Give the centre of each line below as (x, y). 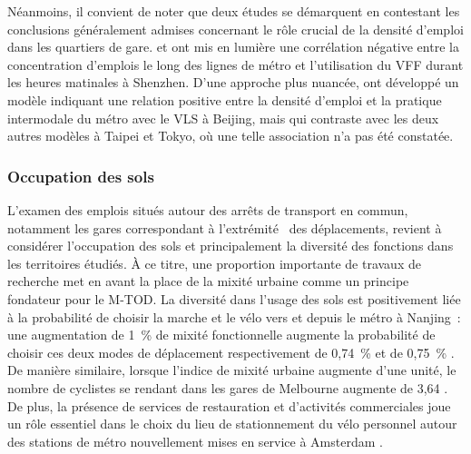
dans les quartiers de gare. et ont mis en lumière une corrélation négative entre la (233, 47)
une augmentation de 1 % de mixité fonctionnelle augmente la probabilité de (221, 335)
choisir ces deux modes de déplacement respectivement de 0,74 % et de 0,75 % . (231, 352)
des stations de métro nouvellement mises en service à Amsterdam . (195, 441)
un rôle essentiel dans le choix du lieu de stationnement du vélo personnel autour (232, 424)
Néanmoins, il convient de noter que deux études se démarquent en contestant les (234, 11)
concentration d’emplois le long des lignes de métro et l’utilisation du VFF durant (235, 64)
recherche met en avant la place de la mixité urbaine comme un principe (208, 281)
